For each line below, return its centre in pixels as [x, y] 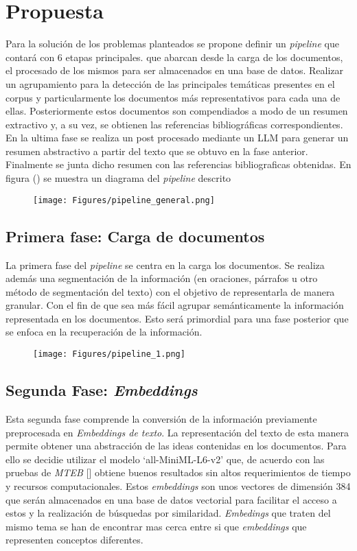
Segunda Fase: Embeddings [102, 390]
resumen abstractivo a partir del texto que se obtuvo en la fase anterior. [157, 151]
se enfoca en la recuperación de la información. [104, 332]
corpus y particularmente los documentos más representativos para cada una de [173, 97]
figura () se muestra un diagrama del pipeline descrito [118, 178]
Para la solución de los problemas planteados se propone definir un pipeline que [172, 44]
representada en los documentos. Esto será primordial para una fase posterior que [177, 318]
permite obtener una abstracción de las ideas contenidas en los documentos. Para [176, 446]
